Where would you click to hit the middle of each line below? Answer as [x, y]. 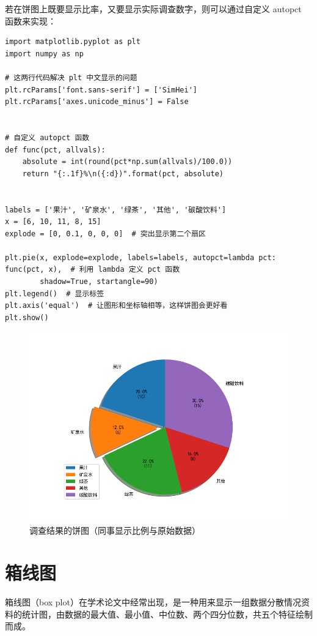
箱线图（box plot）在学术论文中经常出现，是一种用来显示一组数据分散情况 [153, 602]
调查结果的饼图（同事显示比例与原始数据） [115, 530]
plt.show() [27, 317]
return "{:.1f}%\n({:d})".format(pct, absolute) [123, 174]
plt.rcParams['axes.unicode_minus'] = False [97, 102]
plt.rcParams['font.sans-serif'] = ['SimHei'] [101, 90]
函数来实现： [31, 21]
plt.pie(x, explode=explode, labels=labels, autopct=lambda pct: [140, 257]
